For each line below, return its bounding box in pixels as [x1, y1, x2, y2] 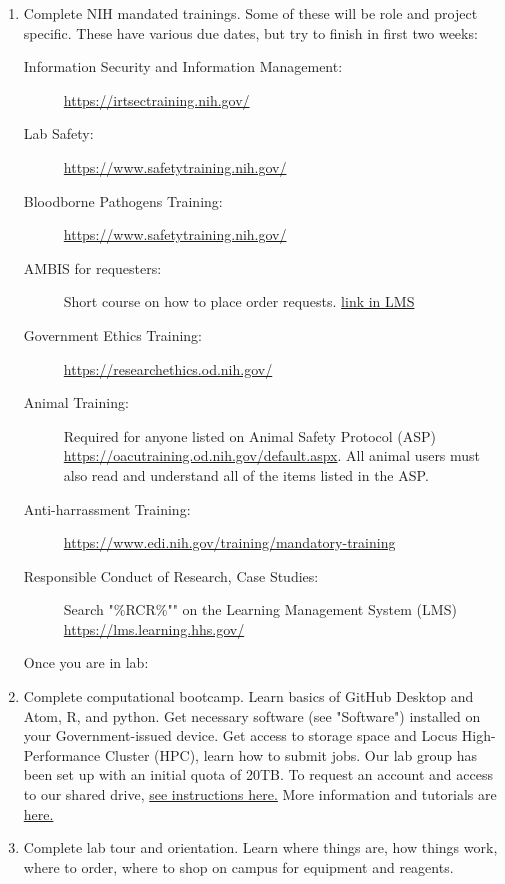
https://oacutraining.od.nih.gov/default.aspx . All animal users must [63, 445, 481, 466]
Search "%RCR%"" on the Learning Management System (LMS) [63, 599, 457, 620]
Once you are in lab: [23, 652, 149, 673]
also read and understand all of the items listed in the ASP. [63, 464, 429, 485]
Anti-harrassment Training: [23, 498, 191, 519]
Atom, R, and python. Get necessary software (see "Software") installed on [23, 705, 481, 726]
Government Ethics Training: [23, 324, 202, 345]
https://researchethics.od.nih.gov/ [63, 358, 273, 379]
